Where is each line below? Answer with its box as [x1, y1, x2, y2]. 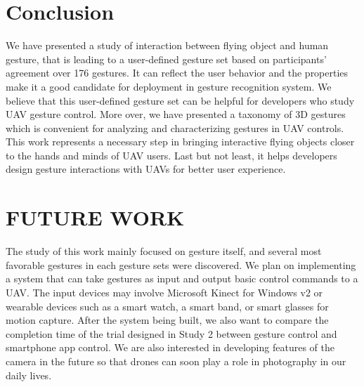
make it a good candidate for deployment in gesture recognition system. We [6, 79, 332, 93]
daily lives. [6, 367, 52, 382]
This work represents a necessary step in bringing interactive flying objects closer [6, 134, 355, 149]
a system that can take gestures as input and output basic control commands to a [6, 271, 358, 286]
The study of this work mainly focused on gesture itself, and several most [6, 244, 322, 258]
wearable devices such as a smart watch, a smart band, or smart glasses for [6, 299, 329, 313]
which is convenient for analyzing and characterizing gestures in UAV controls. [6, 120, 344, 135]
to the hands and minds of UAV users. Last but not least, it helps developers [6, 147, 337, 162]
